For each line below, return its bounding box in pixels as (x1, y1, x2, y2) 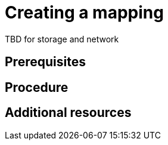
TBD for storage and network (5, 33, 119, 44)
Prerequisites (5, 54, 86, 70)
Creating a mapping (5, 2, 164, 23)
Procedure (5, 79, 69, 95)
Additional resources (5, 105, 132, 121)
